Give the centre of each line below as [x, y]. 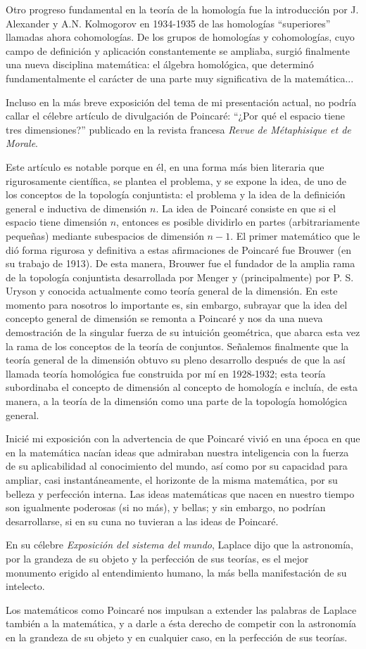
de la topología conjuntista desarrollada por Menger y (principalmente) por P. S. [180, 277]
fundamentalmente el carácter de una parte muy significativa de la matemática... [180, 78]
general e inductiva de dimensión [76, 208]
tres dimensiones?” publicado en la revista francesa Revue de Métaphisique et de [178, 129]
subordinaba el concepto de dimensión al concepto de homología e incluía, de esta [182, 387]
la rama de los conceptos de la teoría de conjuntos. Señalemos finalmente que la [177, 346]
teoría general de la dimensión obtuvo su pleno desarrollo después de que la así [176, 360]
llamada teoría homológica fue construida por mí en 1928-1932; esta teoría [166, 373]
